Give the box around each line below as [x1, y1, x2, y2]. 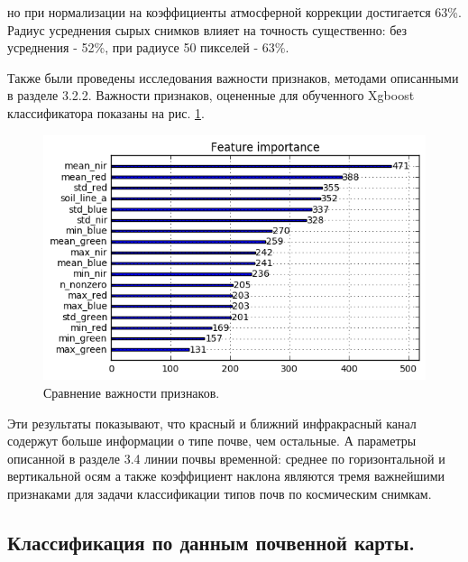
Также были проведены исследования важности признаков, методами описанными [7, 68, 459, 87]
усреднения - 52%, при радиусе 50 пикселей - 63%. [7, 38, 289, 57]
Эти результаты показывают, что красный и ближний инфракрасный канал [7, 413, 417, 432]
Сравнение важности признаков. [43, 383, 220, 402]
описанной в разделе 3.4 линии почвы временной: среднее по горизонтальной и [7, 448, 445, 467]
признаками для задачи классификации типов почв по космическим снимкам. [7, 484, 432, 502]
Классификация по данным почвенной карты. [7, 528, 415, 556]
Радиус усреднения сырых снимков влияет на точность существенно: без [7, 20, 408, 39]
